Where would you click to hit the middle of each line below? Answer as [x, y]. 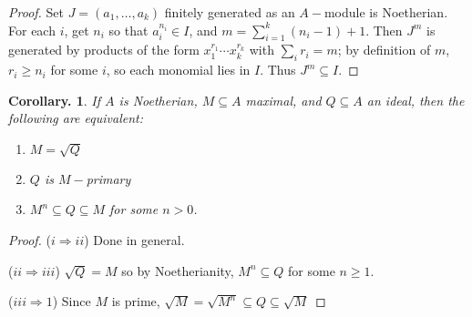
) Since [72, 301]
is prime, [136, 301]
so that [128, 30]
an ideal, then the [416, 100]
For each [32, 30]
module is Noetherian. [386, 12]
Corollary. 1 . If [55, 100]
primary [108, 178]
